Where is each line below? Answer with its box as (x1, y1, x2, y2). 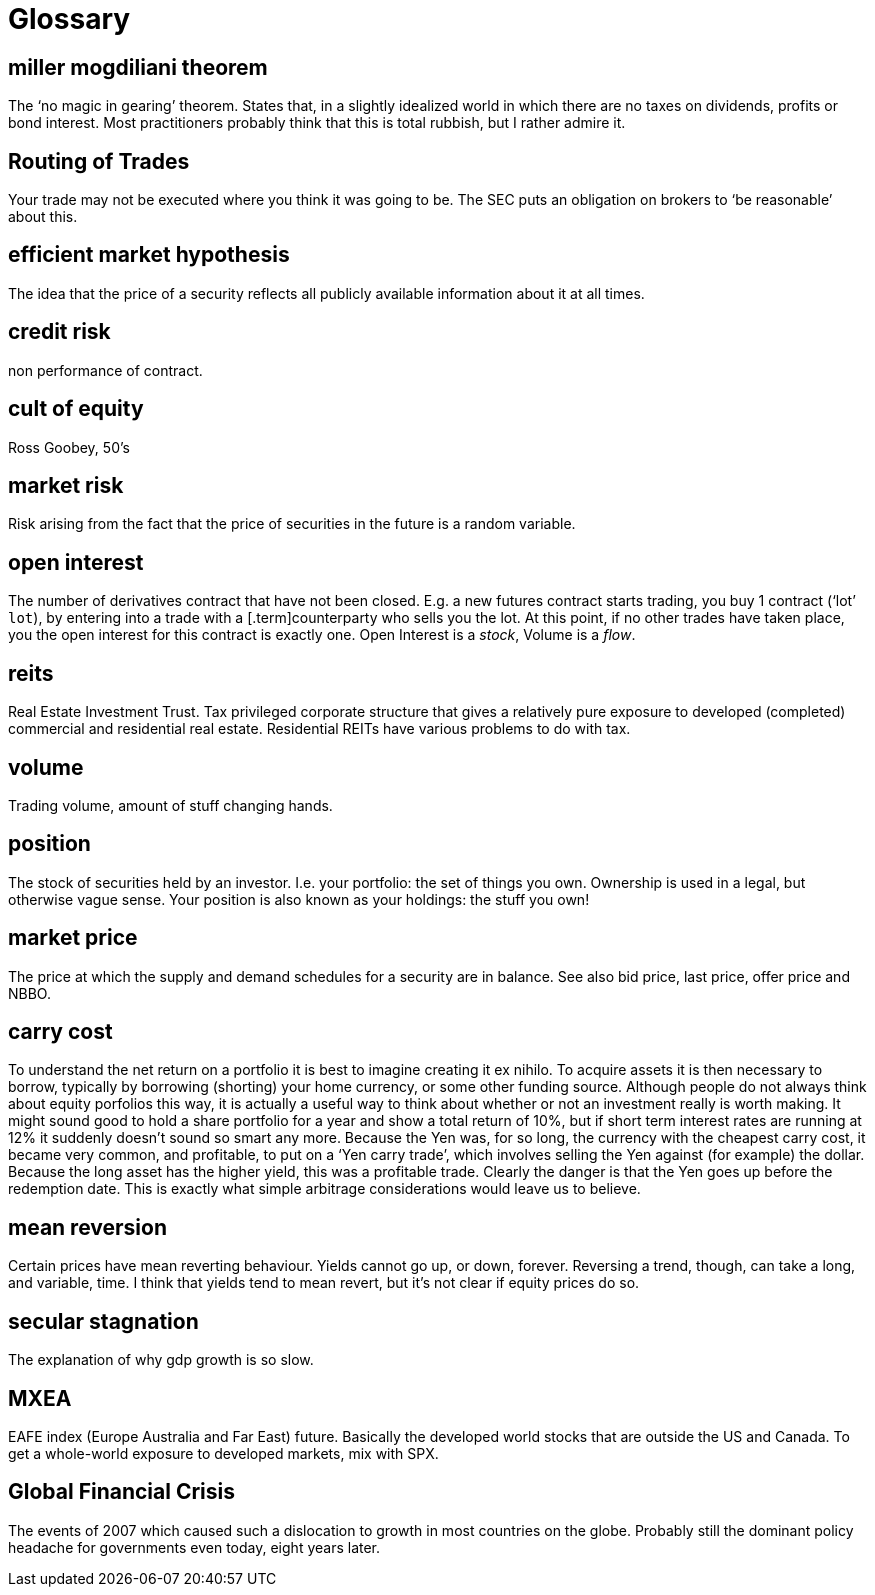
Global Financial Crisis (8, 1479, 235, 1505)
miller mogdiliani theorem (8, 54, 268, 80)
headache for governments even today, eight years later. (8, 1538, 381, 1556)
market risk (8, 472, 124, 498)
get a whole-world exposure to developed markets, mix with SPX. (8, 1444, 439, 1462)
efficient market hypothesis (8, 242, 290, 268)
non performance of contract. (8, 361, 203, 379)
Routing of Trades (8, 148, 190, 174)
